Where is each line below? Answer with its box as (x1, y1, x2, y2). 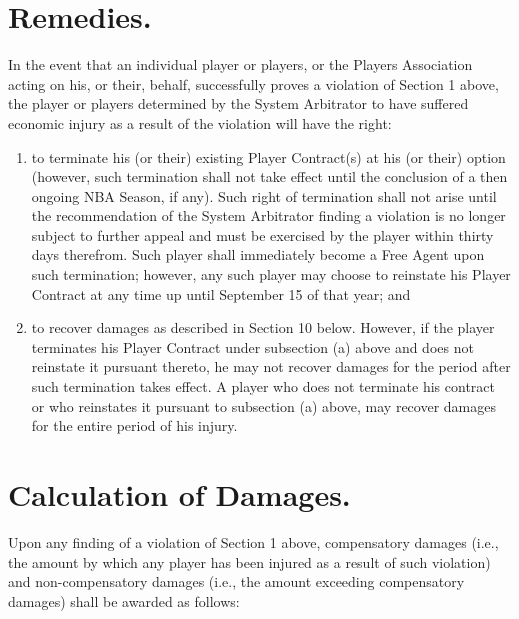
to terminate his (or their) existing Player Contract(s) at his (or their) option (31, 146, 506, 167)
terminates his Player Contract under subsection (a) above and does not (31, 336, 474, 357)
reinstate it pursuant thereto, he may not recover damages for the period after (31, 356, 511, 377)
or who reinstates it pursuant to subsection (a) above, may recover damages (31, 395, 496, 416)
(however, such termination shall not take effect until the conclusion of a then (31, 166, 508, 187)
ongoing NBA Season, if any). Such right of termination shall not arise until (31, 185, 497, 206)
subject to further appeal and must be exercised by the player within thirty (31, 224, 494, 245)
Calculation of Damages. (8, 474, 351, 514)
